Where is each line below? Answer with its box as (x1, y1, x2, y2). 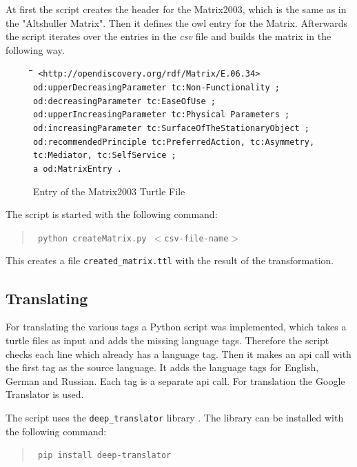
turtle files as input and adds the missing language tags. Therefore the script (6, 332, 329, 347)
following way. (6, 42, 65, 57)
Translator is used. (6, 387, 84, 401)
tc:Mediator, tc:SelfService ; (33, 150, 176, 161)
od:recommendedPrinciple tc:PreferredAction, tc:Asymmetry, (33, 137, 315, 147)
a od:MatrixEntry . (33, 163, 122, 174)
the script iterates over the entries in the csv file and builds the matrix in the (6, 29, 331, 43)
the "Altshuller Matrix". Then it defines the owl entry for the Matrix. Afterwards (6, 15, 347, 30)
